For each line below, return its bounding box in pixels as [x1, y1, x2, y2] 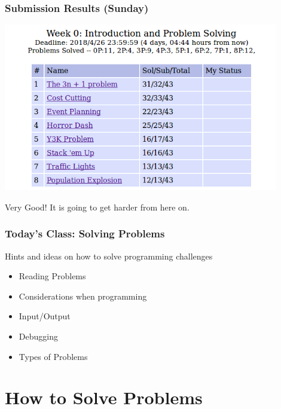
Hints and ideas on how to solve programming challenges [5, 249, 213, 262]
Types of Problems [19, 350, 88, 362]
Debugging [19, 330, 58, 343]
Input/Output [19, 310, 71, 322]
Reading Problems [19, 270, 86, 282]
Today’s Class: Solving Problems [5, 226, 165, 241]
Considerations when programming [19, 289, 147, 302]
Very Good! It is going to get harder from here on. [5, 200, 190, 213]
